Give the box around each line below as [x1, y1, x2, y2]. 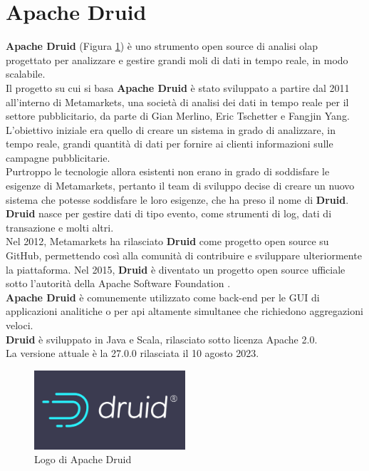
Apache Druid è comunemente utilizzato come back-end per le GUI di [6, 289, 320, 304]
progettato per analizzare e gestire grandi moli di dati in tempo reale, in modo [6, 52, 348, 67]
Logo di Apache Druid [34, 452, 132, 467]
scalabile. [6, 66, 46, 81]
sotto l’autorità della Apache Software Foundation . [6, 276, 231, 291]
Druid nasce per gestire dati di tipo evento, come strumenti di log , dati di [6, 206, 332, 221]
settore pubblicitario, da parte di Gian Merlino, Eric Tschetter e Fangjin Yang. [6, 108, 350, 123]
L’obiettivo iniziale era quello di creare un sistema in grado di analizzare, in [6, 122, 336, 137]
